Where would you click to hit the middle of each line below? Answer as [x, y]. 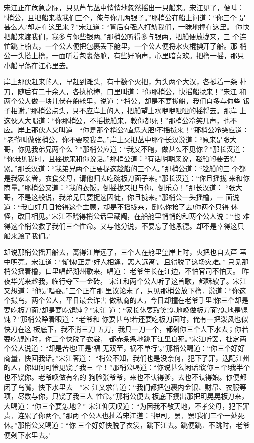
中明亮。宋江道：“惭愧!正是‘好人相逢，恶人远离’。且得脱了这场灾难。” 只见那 [126, 261]
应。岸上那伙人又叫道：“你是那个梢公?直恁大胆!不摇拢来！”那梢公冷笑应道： [127, 130]
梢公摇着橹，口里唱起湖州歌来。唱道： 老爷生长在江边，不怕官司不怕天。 [122, 271]
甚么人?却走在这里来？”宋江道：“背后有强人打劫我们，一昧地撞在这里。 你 [123, 27]
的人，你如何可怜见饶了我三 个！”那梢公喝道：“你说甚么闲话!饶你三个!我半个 [127, 367]
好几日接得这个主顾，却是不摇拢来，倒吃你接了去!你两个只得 [132, 206]
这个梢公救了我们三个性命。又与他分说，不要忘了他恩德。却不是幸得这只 [127, 226]
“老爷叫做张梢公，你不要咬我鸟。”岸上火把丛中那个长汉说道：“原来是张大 [120, 139]
